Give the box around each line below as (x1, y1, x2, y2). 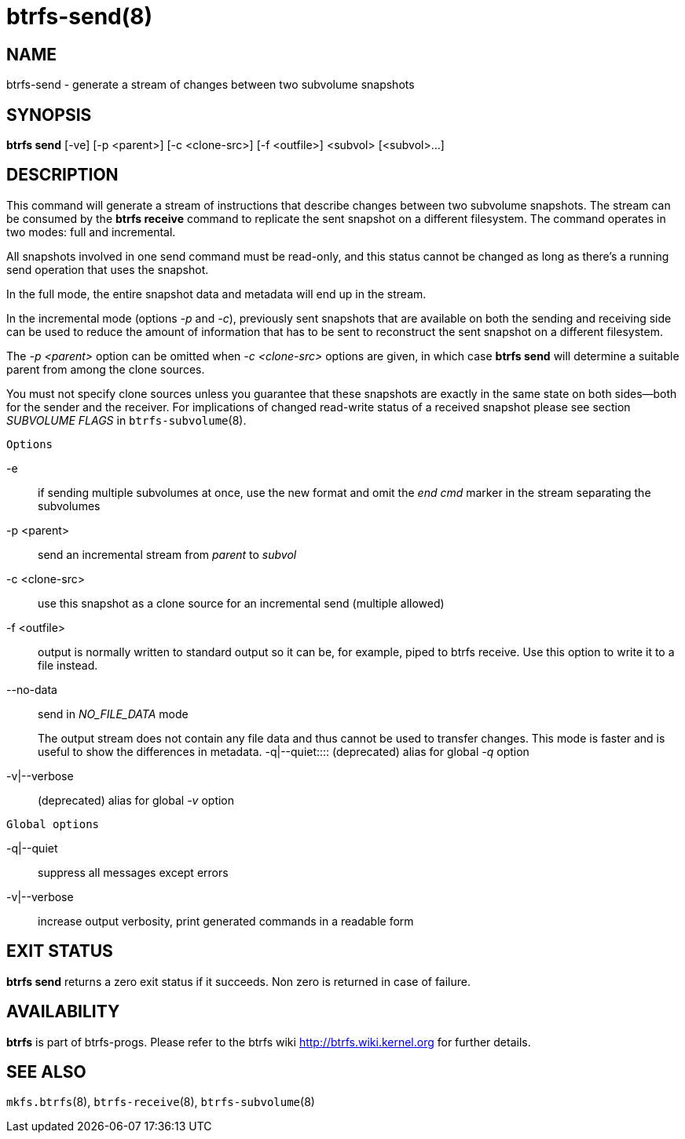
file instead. (38, 658, 98, 672)
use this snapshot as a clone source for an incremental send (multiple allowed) (38, 596, 445, 610)
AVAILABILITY (6, 1002, 120, 1022)
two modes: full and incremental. (6, 225, 176, 239)
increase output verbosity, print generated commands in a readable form (38, 914, 414, 928)
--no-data (6, 682, 57, 696)
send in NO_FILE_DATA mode (38, 706, 189, 721)
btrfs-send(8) (6, 3, 153, 30)
